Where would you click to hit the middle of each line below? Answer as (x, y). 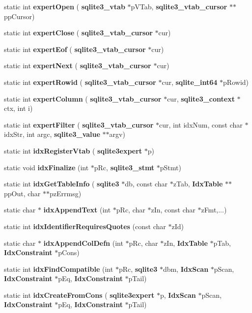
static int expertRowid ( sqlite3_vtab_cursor (80, 82)
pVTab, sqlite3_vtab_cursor (179, 6)
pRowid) (236, 82)
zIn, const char (173, 210)
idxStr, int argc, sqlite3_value (52, 134)
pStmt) (170, 167)
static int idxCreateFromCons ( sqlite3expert (79, 295)
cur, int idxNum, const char (201, 124)
